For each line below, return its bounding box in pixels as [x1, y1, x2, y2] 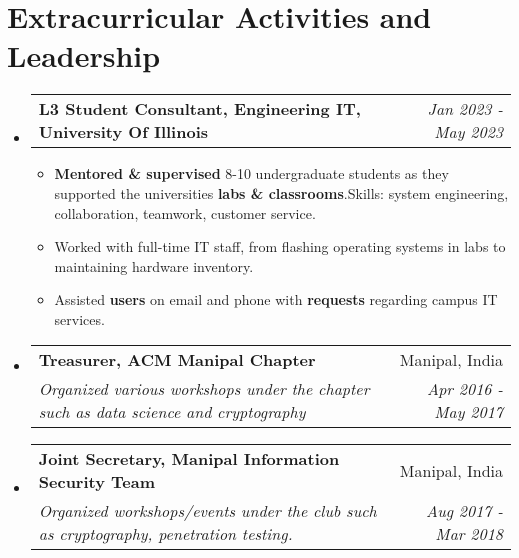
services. [54, 308, 105, 329]
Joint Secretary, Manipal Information [38, 447, 340, 471]
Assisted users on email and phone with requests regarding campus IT [54, 289, 498, 310]
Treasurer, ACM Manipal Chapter [38, 348, 316, 372]
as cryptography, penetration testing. [38, 522, 293, 546]
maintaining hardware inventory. [54, 255, 254, 276]
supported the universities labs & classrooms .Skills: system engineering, [54, 182, 509, 203]
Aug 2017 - [426, 499, 503, 523]
